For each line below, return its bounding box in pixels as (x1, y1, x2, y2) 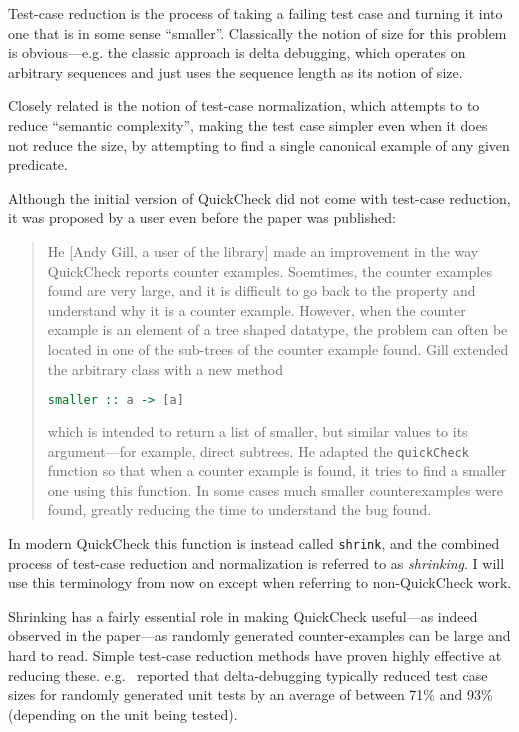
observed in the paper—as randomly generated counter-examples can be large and (8, 625, 511, 646)
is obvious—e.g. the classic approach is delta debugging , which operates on (8, 42, 466, 63)
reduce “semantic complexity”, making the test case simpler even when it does (8, 114, 488, 135)
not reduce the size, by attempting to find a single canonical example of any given (8, 134, 510, 155)
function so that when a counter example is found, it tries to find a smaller (47, 460, 507, 481)
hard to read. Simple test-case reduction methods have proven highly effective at (8, 645, 502, 666)
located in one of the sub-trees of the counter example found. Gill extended (47, 338, 509, 359)
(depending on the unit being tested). (8, 703, 238, 724)
